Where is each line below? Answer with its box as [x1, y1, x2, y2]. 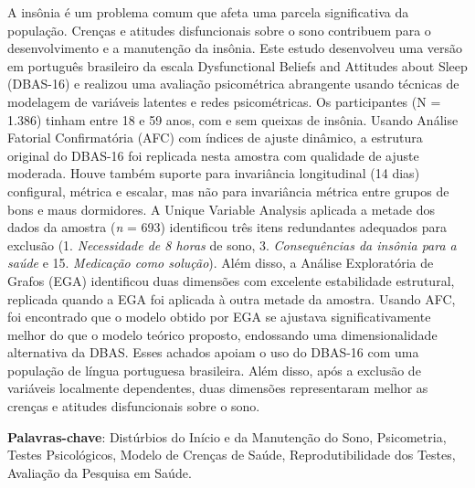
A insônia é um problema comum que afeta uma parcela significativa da [7, 3, 409, 21]
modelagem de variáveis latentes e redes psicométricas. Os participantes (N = [7, 91, 441, 111]
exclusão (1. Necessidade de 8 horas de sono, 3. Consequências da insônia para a [7, 235, 457, 254]
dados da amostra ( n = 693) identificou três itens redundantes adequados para [7, 217, 448, 237]
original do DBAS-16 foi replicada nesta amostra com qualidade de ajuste [7, 145, 419, 164]
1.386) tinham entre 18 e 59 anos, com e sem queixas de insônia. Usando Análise [7, 110, 459, 129]
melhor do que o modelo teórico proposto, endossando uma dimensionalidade [7, 324, 438, 344]
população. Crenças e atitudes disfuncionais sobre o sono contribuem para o [7, 20, 431, 39]
